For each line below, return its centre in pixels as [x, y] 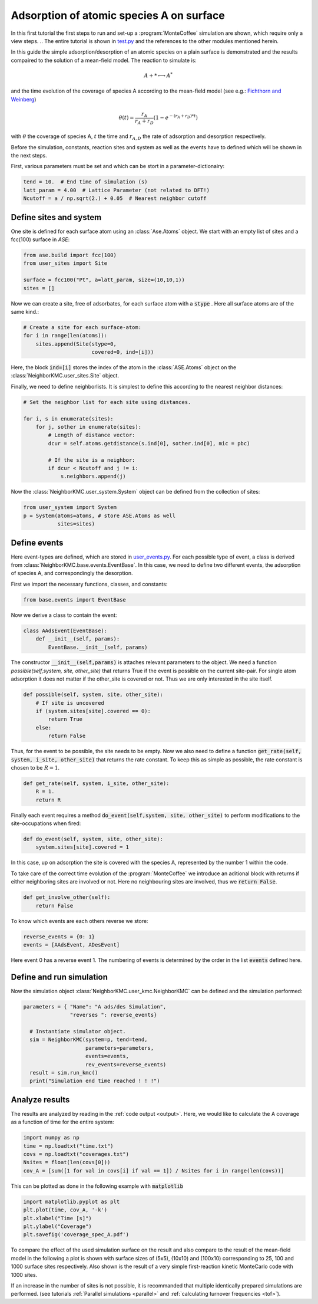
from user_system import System [70, 508]
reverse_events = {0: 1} [59, 937]
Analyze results [40, 1100]
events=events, [107, 1056]
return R [48, 800]
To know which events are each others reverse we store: [79, 921]
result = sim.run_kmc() [64, 1073]
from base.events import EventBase [74, 600]
